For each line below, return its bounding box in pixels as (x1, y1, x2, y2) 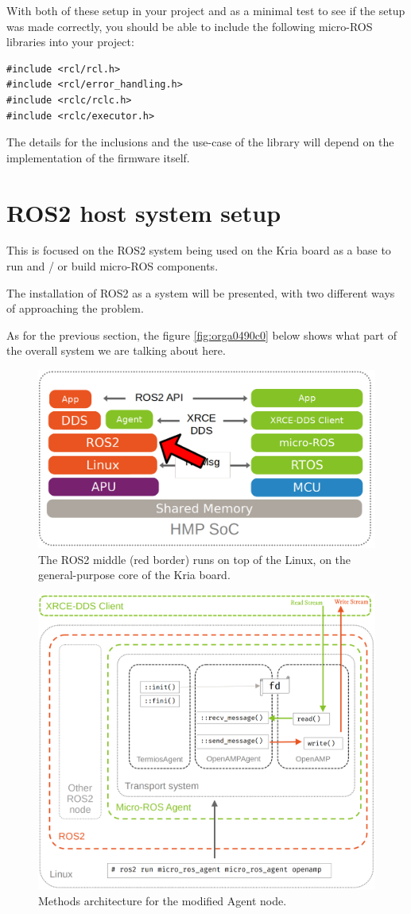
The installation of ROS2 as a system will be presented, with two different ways (6, 284, 395, 301)
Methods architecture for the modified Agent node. (38, 892, 287, 908)
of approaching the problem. (6, 300, 144, 317)
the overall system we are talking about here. (6, 342, 226, 359)
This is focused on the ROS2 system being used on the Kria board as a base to (6, 242, 391, 259)
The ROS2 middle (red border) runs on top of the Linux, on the (38, 550, 351, 567)
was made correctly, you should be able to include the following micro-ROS (6, 18, 373, 34)
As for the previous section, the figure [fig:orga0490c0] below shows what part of (6, 326, 397, 343)
